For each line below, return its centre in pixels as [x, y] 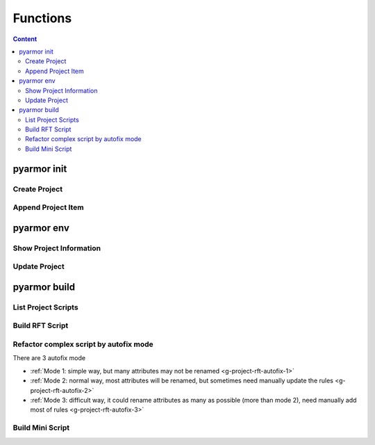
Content [25, 39]
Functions [42, 18]
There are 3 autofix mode [49, 358]
